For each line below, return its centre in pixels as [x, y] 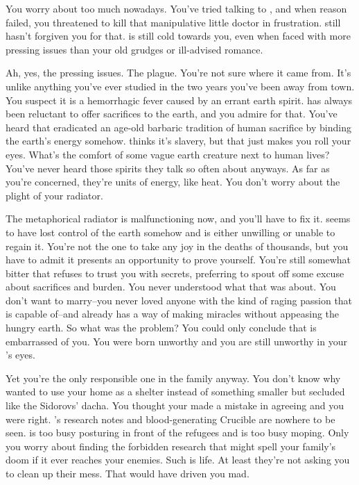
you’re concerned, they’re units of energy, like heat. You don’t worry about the [173, 182]
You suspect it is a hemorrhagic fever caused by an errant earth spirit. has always [179, 100]
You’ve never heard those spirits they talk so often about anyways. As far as [168, 168]
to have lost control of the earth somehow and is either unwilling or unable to [170, 232]
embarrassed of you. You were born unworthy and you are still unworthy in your [176, 341]
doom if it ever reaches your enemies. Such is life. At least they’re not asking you [178, 460]
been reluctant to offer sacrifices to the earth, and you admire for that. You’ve [172, 114]
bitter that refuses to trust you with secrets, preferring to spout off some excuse [175, 273]
